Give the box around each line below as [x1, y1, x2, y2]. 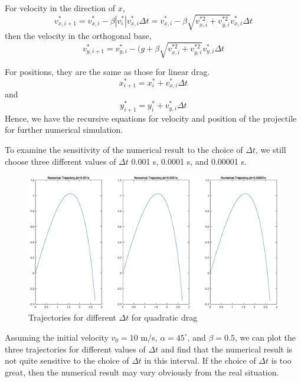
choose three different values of [5, 155, 116, 167]
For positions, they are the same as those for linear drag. [5, 66, 210, 78]
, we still [255, 143, 286, 156]
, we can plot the [234, 331, 296, 343]
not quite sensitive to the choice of [5, 354, 129, 367]
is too [271, 354, 292, 367]
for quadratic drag [131, 311, 198, 324]
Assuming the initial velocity [5, 331, 109, 343]
